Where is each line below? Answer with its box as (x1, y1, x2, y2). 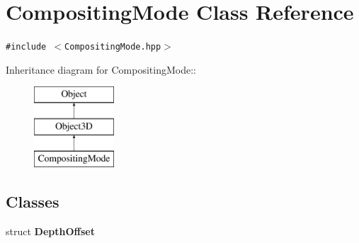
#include (6, 42, 47, 52)
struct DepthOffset (6, 223, 95, 238)
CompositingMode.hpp (64, 42, 161, 52)
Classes (6, 190, 59, 212)
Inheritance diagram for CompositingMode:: (6, 62, 196, 77)
